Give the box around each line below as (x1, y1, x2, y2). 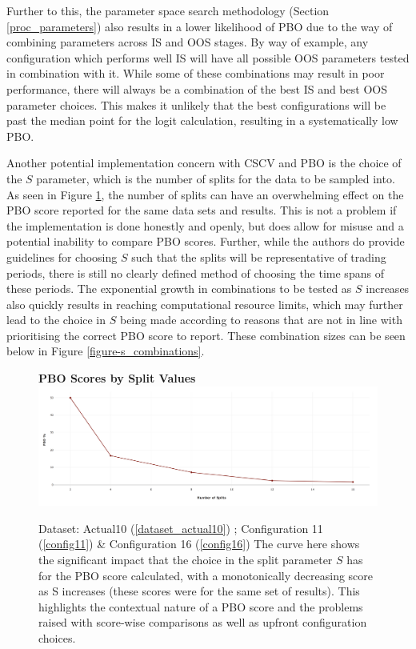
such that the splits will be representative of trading (131, 248, 386, 265)
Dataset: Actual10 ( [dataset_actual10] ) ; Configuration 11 (38, 519, 323, 536)
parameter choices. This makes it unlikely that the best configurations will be (6, 96, 386, 113)
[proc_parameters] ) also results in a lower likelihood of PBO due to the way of (6, 18, 393, 34)
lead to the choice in (6, 311, 106, 328)
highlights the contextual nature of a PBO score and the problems (38, 598, 363, 615)
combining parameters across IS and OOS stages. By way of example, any (6, 34, 369, 50)
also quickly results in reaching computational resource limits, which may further (6, 295, 403, 312)
